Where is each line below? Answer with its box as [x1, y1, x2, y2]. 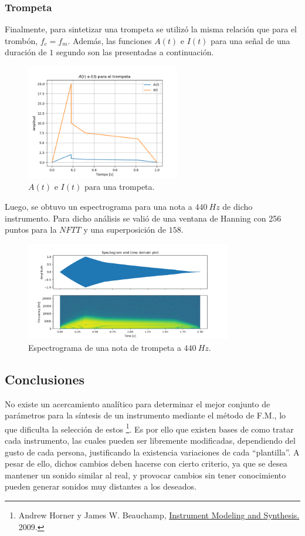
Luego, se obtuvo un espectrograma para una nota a [5, 200, 192, 212]
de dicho [222, 200, 253, 212]
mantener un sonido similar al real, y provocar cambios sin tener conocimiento [5, 468, 286, 481]
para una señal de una [211, 34, 290, 46]
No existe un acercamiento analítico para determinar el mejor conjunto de [5, 397, 270, 410]
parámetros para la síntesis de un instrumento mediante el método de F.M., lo [5, 409, 286, 421]
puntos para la [5, 223, 57, 236]
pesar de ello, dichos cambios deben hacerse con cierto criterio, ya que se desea [5, 457, 287, 470]
